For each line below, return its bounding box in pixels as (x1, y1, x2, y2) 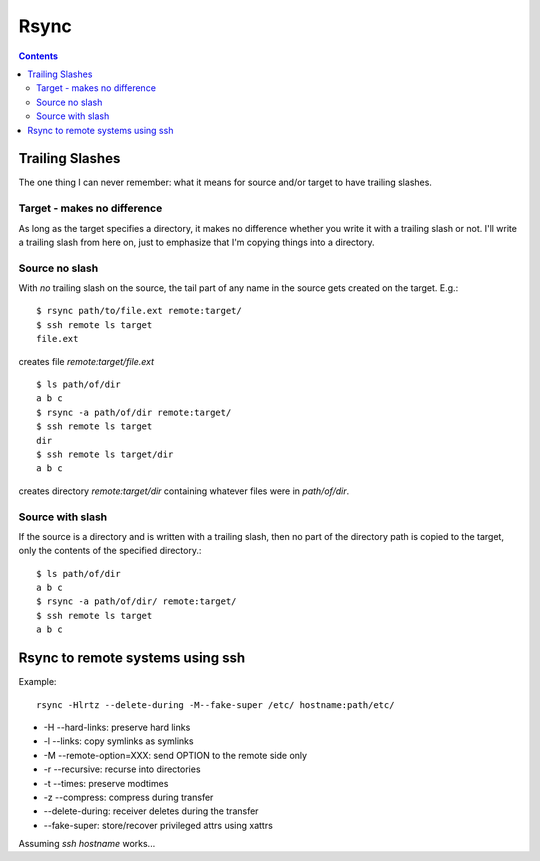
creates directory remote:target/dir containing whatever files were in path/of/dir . (18, 485, 350, 497)
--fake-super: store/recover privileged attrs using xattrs (43, 819, 274, 831)
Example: (18, 676, 57, 688)
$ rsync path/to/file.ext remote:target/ (36, 305, 242, 317)
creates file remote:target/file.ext (18, 355, 155, 367)
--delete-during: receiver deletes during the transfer (43, 805, 259, 817)
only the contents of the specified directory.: (18, 545, 202, 557)
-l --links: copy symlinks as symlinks (43, 735, 194, 747)
